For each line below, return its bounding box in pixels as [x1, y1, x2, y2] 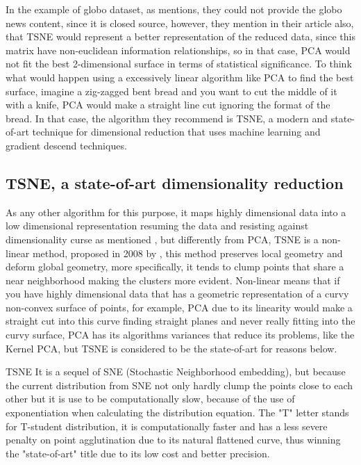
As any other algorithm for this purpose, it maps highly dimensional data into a [6, 204, 346, 219]
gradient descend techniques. [6, 138, 127, 152]
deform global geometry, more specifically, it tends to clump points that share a [6, 259, 344, 274]
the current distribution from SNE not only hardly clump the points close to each [6, 377, 353, 392]
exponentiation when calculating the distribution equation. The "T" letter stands [6, 405, 349, 420]
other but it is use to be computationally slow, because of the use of [6, 391, 295, 406]
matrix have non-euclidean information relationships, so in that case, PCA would [6, 42, 351, 57]
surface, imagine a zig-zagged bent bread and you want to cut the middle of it [6, 83, 337, 98]
